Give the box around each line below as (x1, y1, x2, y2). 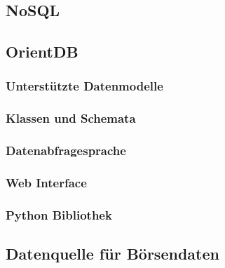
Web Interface (6, 174, 87, 192)
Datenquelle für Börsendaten (6, 243, 219, 264)
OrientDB (6, 41, 79, 62)
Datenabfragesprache (6, 142, 126, 159)
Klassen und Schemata (6, 109, 136, 127)
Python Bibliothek (6, 206, 112, 223)
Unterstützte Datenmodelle (6, 77, 163, 95)
